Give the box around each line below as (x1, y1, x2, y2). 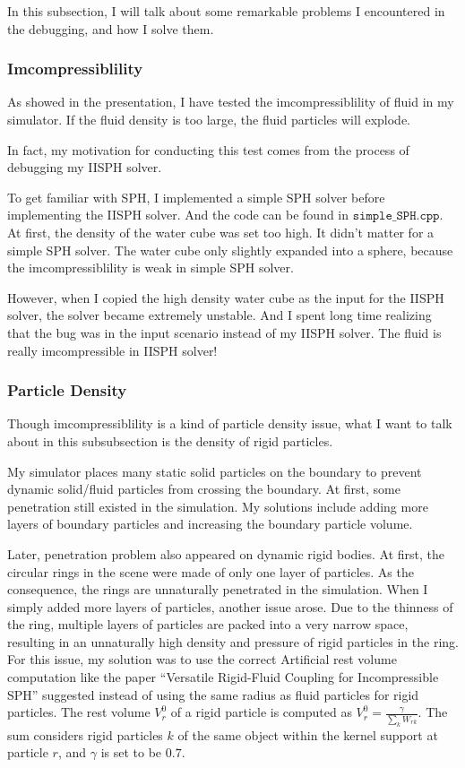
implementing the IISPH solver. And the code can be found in (7, 205, 349, 224)
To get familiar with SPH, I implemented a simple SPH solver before (7, 187, 385, 206)
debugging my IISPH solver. (7, 158, 162, 177)
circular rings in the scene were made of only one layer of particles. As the (7, 562, 414, 581)
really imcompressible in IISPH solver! (7, 341, 218, 359)
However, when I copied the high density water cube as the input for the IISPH (7, 288, 444, 306)
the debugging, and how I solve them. (7, 19, 214, 38)
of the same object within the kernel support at (177, 725, 438, 744)
